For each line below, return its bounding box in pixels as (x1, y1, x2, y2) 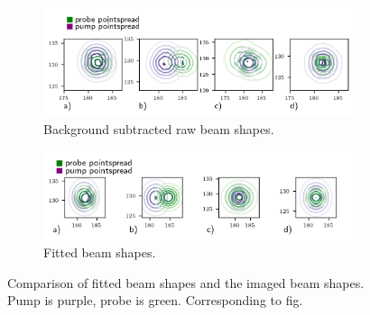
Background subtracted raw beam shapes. (43, 119, 274, 138)
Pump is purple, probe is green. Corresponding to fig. (7, 291, 303, 310)
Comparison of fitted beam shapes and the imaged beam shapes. (7, 273, 365, 292)
